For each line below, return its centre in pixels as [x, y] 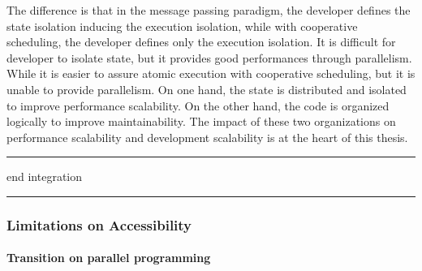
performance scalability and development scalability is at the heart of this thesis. [207, 137]
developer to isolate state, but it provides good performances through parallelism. [209, 57]
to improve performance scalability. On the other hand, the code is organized [198, 105]
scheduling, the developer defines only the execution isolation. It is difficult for [201, 42]
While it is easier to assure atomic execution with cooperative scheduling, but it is [211, 73]
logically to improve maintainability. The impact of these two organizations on [201, 121]
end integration [45, 176]
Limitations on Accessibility [99, 224]
